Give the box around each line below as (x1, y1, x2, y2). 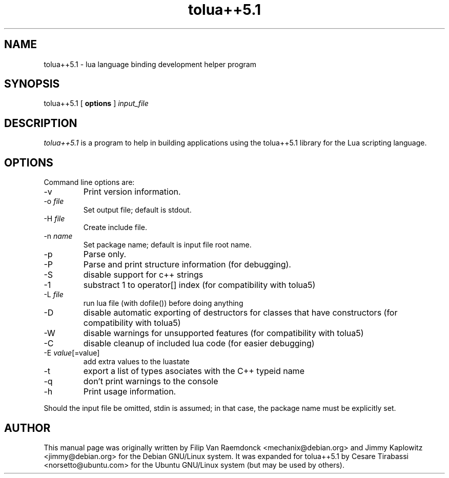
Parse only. (83, 249, 127, 260)
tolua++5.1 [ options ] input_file (44, 99, 149, 108)
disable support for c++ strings (83, 269, 203, 280)
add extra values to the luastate (83, 357, 190, 366)
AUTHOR (4, 421, 51, 434)
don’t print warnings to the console (83, 376, 218, 387)
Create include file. (83, 223, 147, 232)
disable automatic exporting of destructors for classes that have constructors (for (83, 307, 398, 318)
